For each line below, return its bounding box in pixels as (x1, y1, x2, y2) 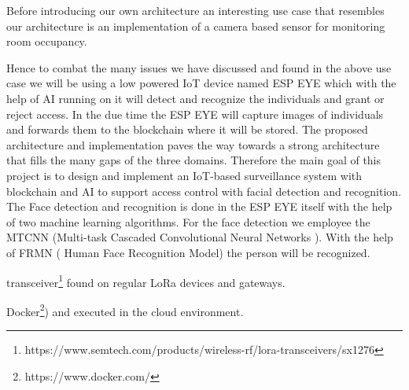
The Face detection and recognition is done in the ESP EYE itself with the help (6, 198, 392, 215)
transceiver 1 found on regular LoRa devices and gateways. (6, 271, 286, 290)
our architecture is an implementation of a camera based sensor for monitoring (6, 17, 385, 34)
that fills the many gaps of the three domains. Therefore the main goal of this (6, 152, 381, 168)
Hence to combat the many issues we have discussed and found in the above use (6, 59, 392, 75)
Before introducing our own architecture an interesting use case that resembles (6, 2, 385, 18)
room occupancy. (6, 33, 87, 50)
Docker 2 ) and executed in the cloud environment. (6, 300, 244, 319)
